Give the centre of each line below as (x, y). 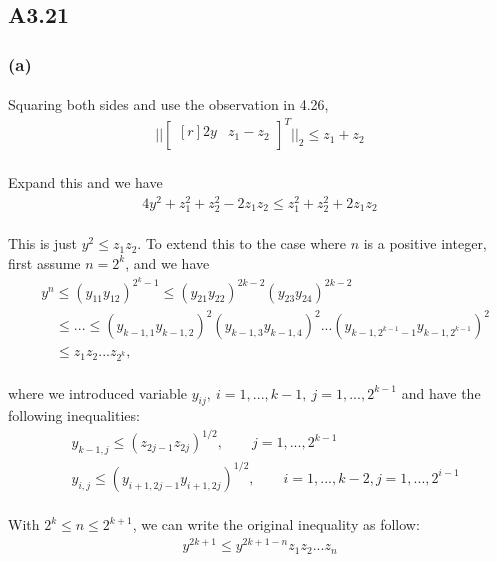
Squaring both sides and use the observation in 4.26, (168, 104)
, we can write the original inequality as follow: (276, 524)
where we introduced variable (98, 392)
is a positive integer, (425, 243)
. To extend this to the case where (241, 243)
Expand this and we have (85, 181)
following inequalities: (74, 415)
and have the (441, 392)
